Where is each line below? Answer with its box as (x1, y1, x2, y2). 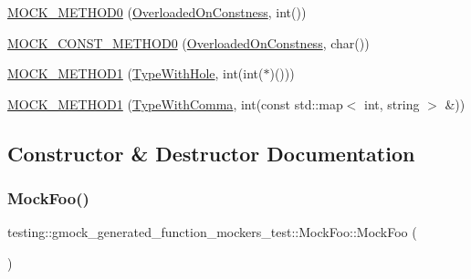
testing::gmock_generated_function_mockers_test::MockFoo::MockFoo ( (7, 222, 417, 242)
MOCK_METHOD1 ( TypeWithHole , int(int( (7, 64, 264, 83)
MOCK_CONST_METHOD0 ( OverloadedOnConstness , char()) (7, 33, 370, 52)
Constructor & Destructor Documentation (7, 139, 415, 167)
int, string (364, 94, 420, 113)
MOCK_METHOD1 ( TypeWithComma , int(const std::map (7, 94, 343, 113)
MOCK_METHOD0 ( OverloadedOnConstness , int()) (7, 3, 307, 21)
